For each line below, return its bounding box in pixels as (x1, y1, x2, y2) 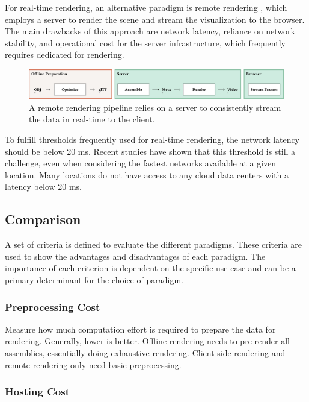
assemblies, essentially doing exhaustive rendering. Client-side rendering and (5, 347, 286, 359)
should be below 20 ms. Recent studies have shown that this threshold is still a (5, 145, 296, 157)
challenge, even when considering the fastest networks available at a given (5, 157, 277, 169)
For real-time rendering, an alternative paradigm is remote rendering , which (5, 1, 287, 13)
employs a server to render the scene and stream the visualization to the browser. (5, 13, 305, 25)
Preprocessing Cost (5, 299, 100, 314)
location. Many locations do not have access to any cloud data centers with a (5, 168, 289, 181)
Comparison (5, 210, 81, 228)
